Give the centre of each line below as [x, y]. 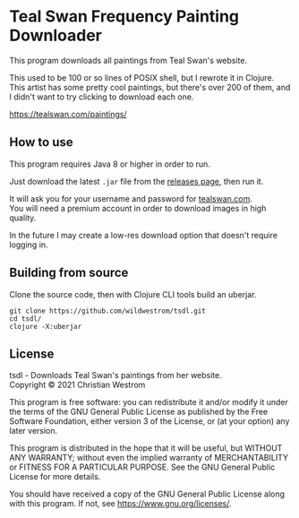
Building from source [69, 273]
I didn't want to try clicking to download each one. [102, 97]
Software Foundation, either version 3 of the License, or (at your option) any [149, 421]
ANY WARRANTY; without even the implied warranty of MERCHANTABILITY [149, 458]
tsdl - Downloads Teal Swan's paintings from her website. [115, 376]
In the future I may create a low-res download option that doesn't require [143, 235]
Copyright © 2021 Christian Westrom [77, 385]
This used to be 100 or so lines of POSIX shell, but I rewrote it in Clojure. [142, 77]
